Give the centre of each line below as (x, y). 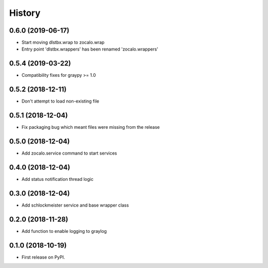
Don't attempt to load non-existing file (60, 101)
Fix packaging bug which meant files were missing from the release (91, 127)
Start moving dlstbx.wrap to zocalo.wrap (63, 43)
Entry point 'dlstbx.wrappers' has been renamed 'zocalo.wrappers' (90, 49)
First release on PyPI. (43, 257)
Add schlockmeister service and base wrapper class (75, 205)
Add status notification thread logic (58, 179)
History (25, 13)
